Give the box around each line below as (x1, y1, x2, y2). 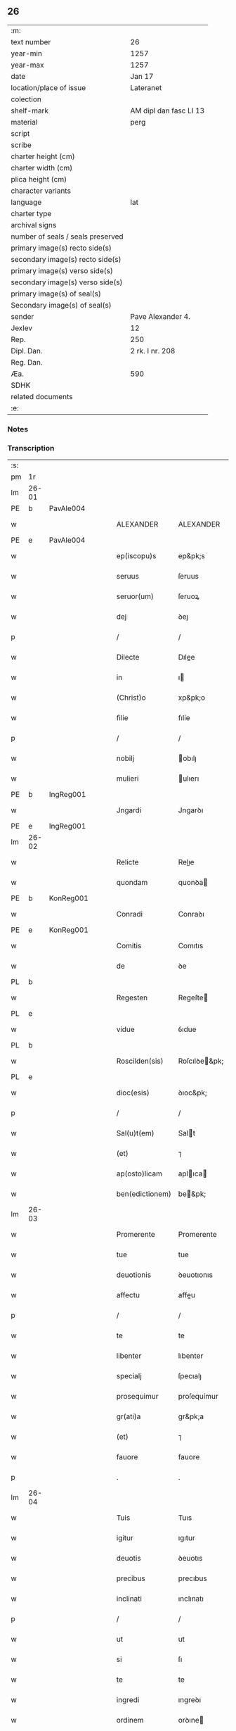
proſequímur (178, 1392, 219, 1402)
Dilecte (116, 653, 140, 662)
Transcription (7, 443, 55, 453)
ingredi (116, 1695, 140, 1705)
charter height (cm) (11, 151, 75, 161)
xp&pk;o (178, 693, 206, 703)
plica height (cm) (11, 174, 67, 184)
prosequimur (116, 1392, 159, 1402)
